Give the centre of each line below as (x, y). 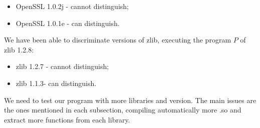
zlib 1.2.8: (19, 49)
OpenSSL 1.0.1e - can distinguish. (68, 23)
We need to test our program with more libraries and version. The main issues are (130, 100)
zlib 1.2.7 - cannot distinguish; (62, 66)
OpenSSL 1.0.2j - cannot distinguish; (72, 6)
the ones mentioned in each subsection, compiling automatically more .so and (123, 110)
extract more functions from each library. (67, 119)
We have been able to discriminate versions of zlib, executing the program (118, 40)
